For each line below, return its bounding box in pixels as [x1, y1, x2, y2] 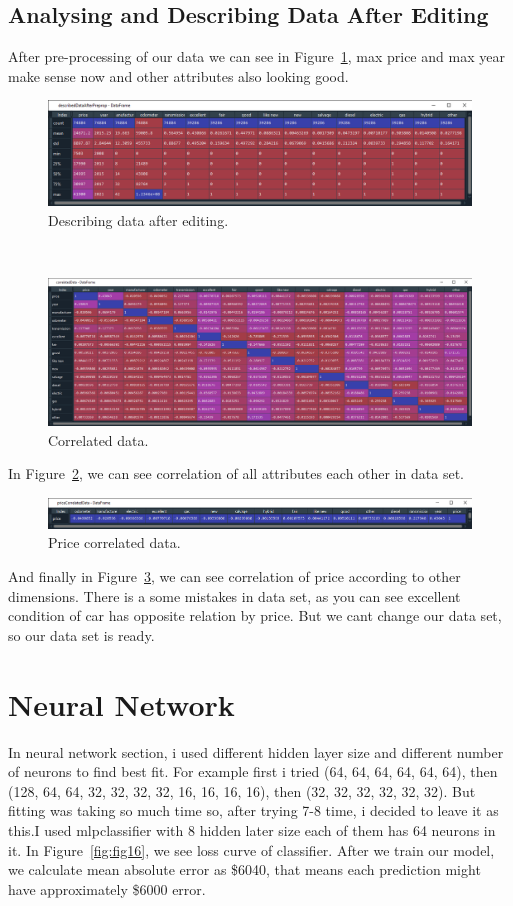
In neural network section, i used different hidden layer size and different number [8, 741, 504, 762]
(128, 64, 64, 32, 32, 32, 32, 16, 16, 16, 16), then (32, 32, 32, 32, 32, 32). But [8, 780, 476, 801]
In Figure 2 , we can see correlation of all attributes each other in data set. [8, 463, 464, 484]
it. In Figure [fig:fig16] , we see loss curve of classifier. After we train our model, [8, 839, 495, 860]
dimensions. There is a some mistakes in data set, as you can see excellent [8, 585, 461, 606]
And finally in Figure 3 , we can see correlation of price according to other [8, 566, 461, 587]
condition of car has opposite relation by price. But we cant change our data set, [8, 605, 502, 626]
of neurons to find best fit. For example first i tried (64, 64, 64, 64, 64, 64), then [8, 761, 498, 782]
